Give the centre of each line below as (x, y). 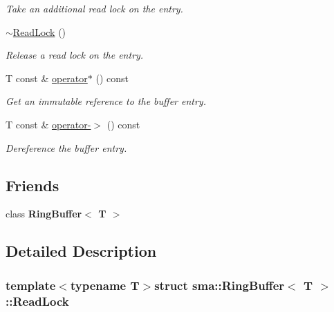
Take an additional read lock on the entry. (94, 8)
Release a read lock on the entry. (75, 55)
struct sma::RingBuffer (220, 285)
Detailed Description (81, 251)
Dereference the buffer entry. (66, 147)
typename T (105, 285)
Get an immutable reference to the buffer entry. (106, 101)
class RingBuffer (44, 214)
